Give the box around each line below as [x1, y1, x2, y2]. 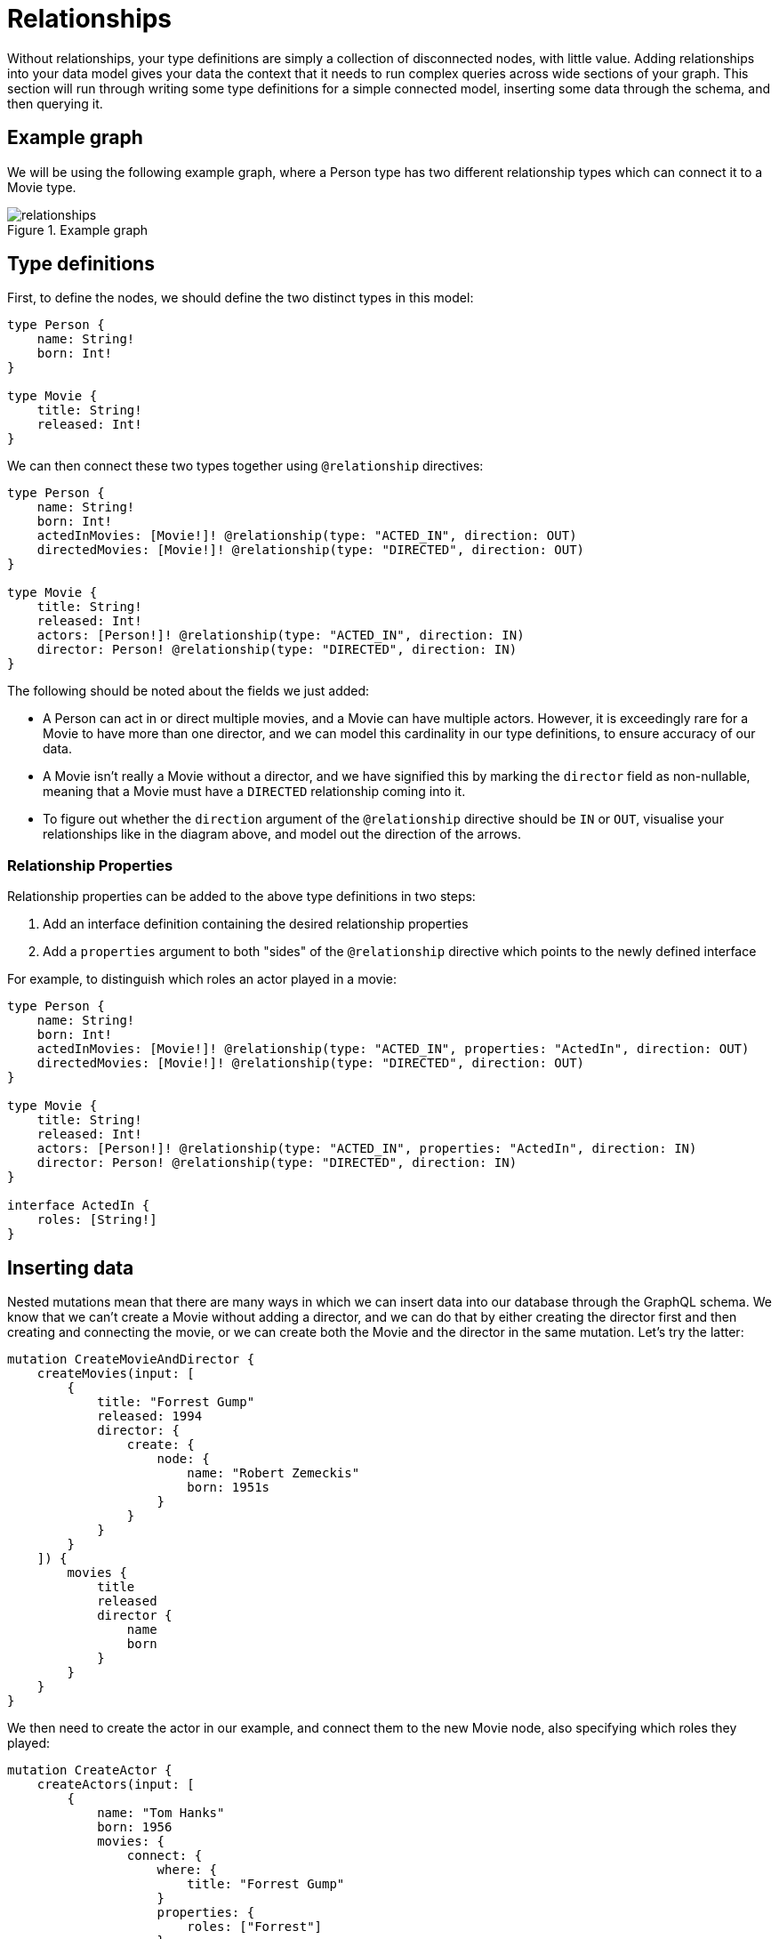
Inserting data [7, 1256, 134, 1279]
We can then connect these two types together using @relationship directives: [7, 458, 484, 474]
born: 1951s [187, 1480, 270, 1495]
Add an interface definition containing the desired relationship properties [43, 916, 469, 932]
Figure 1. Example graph [7, 221, 149, 237]
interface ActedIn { [7, 1198, 150, 1213]
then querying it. [7, 95, 103, 111]
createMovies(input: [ [36, 1366, 195, 1381]
